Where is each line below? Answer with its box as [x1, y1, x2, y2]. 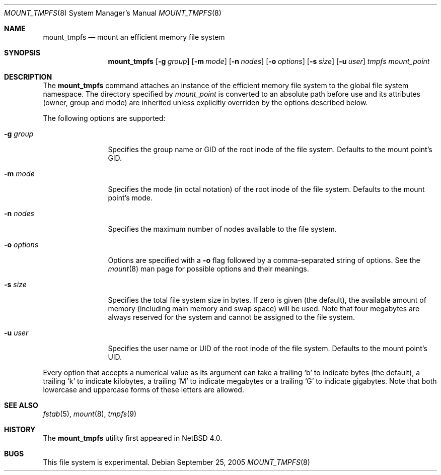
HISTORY [4, 425, 36, 434]
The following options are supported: [43, 114, 166, 122]
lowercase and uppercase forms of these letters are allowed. [43, 385, 244, 394]
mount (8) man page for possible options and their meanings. [108, 264, 309, 273]
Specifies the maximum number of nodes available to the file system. [108, 225, 337, 233]
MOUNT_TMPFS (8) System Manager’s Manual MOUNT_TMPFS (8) [4, 9, 222, 17]
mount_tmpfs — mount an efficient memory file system [43, 33, 225, 41]
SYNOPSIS [4, 48, 41, 57]
